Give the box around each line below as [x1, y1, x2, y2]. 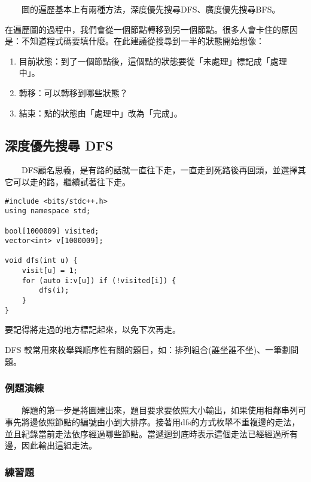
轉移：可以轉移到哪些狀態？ [19, 86, 128, 99]
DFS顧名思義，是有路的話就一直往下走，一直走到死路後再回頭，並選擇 [21, 164, 298, 176]
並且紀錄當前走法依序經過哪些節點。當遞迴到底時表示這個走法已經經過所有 [5, 427, 298, 440]
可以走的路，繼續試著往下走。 [13, 175, 130, 188]
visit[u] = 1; [22, 266, 78, 275]
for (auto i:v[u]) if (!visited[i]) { [22, 276, 176, 285]
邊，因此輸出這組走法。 [5, 439, 97, 452]
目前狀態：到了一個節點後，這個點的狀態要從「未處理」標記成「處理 [19, 54, 287, 67]
